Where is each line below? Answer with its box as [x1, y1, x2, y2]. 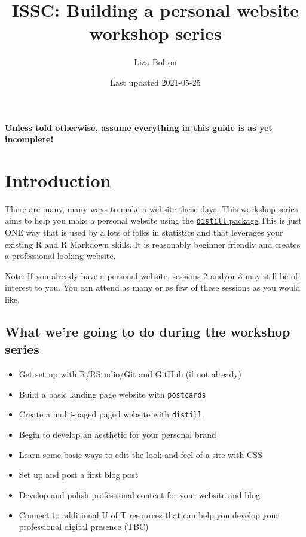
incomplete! [5, 133, 54, 145]
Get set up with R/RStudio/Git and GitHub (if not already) [19, 368, 242, 380]
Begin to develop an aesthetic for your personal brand [19, 428, 216, 441]
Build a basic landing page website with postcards [19, 388, 206, 400]
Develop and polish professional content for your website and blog [19, 488, 260, 501]
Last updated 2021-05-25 [110, 75, 201, 88]
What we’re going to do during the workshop [5, 322, 290, 341]
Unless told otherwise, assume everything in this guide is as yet [5, 121, 273, 133]
